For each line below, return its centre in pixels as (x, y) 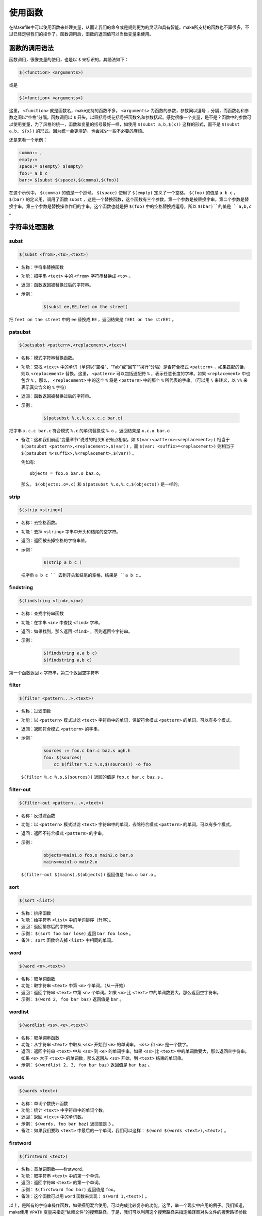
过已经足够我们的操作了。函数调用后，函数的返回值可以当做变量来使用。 (81, 34)
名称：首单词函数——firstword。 (54, 1169)
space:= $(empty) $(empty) (51, 166)
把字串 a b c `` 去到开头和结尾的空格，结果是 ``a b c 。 (82, 575)
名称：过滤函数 (36, 711)
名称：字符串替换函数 (42, 267)
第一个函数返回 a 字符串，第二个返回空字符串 (54, 672)
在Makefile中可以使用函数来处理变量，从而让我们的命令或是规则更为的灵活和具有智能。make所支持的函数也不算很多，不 (129, 27)
